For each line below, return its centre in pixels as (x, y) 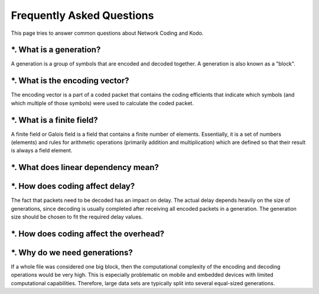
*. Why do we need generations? (72, 252)
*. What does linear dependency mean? (85, 167)
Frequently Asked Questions (82, 15)
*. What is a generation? (56, 50)
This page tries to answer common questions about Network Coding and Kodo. (107, 33)
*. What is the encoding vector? (70, 81)
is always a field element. (42, 151)
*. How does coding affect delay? (73, 186)
